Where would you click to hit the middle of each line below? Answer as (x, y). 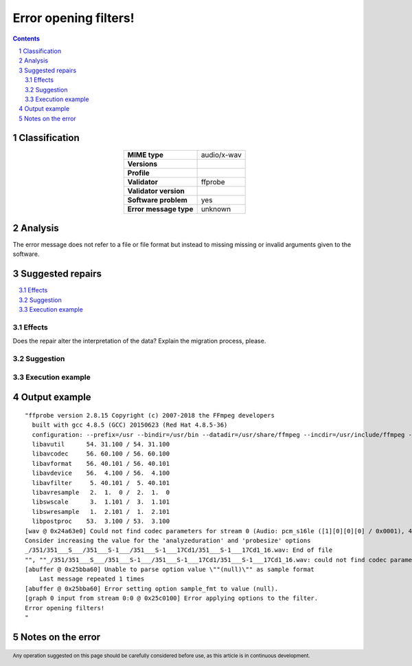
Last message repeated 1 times (92, 579)
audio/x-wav (221, 155)
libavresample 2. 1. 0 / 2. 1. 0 (101, 492)
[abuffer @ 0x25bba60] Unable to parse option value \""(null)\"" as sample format (170, 570)
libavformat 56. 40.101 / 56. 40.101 (101, 463)
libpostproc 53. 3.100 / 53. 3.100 (101, 522)
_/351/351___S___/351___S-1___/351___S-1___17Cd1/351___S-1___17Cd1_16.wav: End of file (179, 550)
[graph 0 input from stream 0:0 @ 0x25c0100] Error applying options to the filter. (172, 598)
